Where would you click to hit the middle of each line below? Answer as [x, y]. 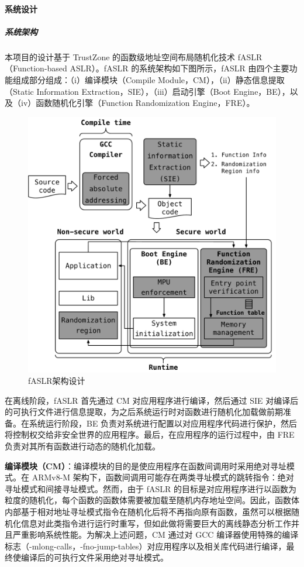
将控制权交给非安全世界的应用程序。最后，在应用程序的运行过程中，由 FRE [150, 434]
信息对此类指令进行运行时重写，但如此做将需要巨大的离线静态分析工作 [156, 523]
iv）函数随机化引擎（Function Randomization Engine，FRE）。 [138, 103]
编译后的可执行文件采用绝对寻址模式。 [94, 557]
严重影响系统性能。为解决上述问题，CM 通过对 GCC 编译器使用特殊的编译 [156, 535]
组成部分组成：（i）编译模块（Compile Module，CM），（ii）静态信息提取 [148, 79]
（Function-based [36, 68]
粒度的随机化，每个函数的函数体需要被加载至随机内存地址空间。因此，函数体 [152, 500]
